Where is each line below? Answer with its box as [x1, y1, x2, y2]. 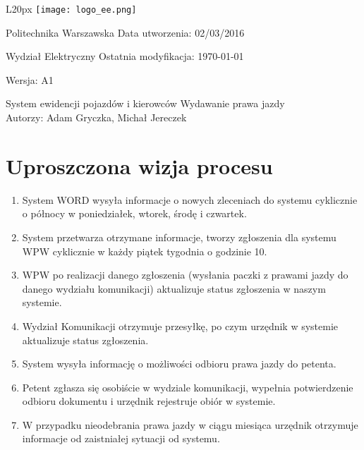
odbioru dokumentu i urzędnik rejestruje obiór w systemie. [22, 394, 276, 408]
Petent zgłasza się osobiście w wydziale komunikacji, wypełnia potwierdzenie [22, 379, 353, 394]
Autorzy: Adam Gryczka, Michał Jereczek [6, 110, 187, 125]
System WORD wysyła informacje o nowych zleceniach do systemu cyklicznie [22, 192, 358, 207]
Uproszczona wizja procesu [6, 151, 273, 180]
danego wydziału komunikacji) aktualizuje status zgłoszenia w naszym [22, 281, 326, 296]
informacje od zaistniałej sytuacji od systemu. [22, 431, 220, 446]
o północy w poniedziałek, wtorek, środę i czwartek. [22, 206, 247, 221]
